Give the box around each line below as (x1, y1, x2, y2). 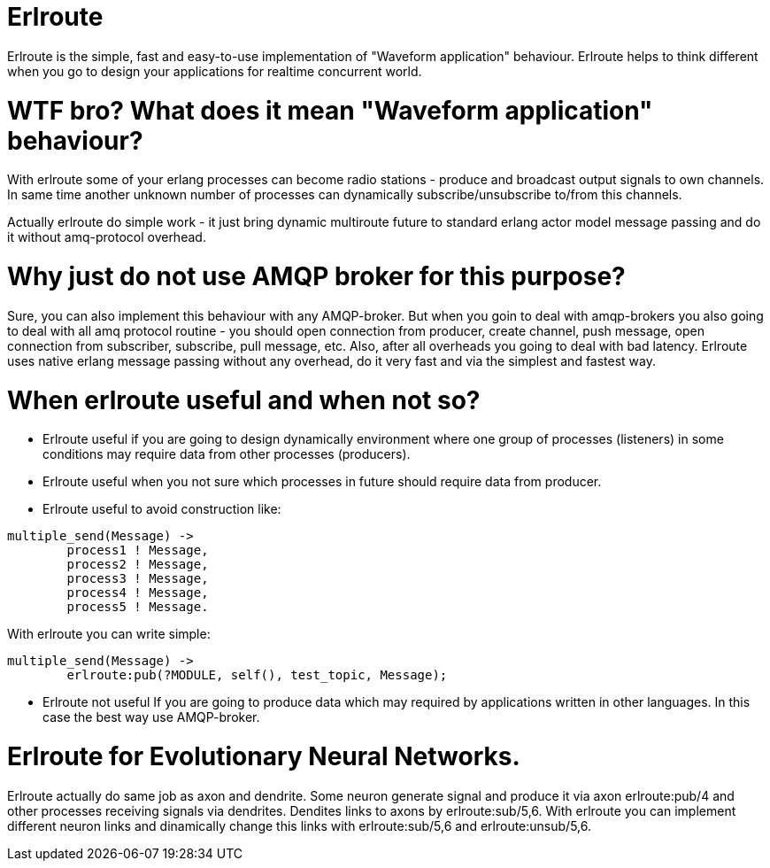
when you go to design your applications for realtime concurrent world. (7, 63, 422, 79)
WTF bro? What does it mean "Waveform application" (7, 95, 653, 126)
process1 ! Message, (66, 543, 209, 558)
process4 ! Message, (66, 585, 209, 601)
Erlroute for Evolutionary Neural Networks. (7, 741, 520, 771)
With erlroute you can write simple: (7, 626, 211, 642)
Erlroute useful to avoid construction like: (42, 501, 281, 517)
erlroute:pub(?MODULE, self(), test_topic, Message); (66, 668, 448, 683)
